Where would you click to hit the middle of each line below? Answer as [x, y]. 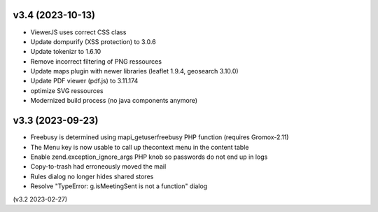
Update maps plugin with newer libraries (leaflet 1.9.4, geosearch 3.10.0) [134, 71]
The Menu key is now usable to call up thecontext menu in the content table [140, 147]
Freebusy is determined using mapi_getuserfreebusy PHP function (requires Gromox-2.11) [160, 137]
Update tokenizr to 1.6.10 [66, 52]
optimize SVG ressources [67, 90]
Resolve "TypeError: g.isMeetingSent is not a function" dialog [119, 186]
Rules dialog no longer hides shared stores [92, 176]
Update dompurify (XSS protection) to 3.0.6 [93, 41]
